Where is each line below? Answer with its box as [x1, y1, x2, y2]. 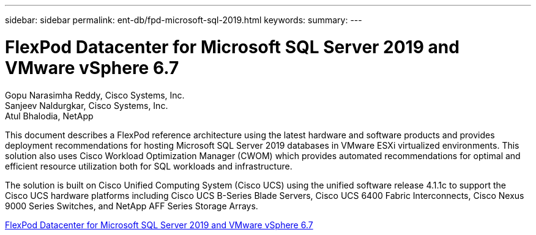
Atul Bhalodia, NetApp [5, 110, 94, 121]
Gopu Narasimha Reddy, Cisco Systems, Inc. [5, 89, 185, 100]
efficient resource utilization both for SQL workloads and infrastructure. [5, 160, 292, 171]
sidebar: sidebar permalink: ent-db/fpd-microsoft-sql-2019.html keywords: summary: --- [5, 15, 362, 25]
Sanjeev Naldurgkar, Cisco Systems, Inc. [5, 100, 168, 111]
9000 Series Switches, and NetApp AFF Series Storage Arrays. [5, 200, 258, 211]
